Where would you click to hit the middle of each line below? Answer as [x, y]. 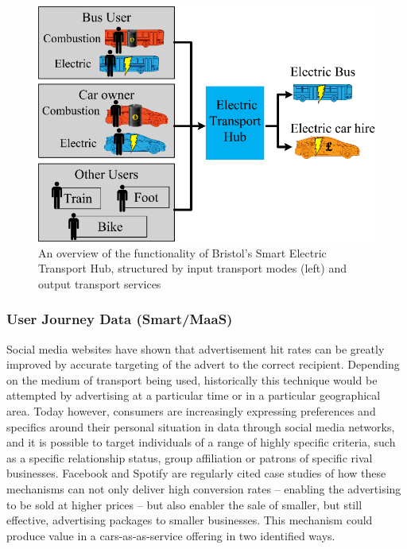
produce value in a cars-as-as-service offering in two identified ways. [171, 535]
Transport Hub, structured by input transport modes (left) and [192, 268]
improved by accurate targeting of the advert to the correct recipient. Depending [203, 364]
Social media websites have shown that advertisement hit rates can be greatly [196, 348]
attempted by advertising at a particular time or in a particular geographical [194, 395]
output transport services [100, 283]
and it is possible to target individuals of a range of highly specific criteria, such [201, 442]
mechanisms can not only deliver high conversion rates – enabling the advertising [204, 488]
